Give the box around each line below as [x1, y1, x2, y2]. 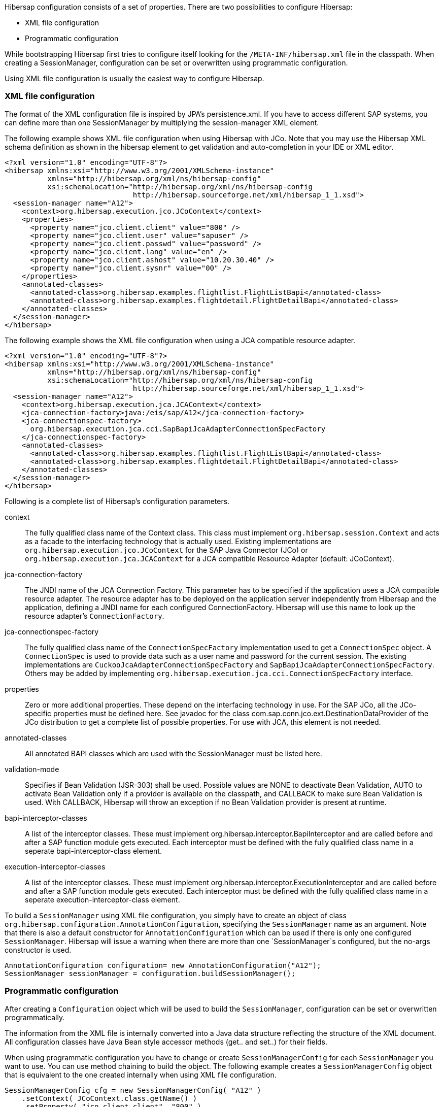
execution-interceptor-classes [5, 862, 106, 871]
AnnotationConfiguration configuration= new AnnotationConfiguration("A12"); [5, 961, 321, 969]
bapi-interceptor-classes [5, 813, 87, 822]
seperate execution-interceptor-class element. [25, 895, 180, 904]
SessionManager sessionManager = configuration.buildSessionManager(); [5, 969, 296, 978]
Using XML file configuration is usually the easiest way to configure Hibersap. [5, 74, 264, 83]
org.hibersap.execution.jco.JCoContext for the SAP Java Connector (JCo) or [25, 545, 308, 554]
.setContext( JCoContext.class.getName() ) [21, 1094, 197, 1102]
